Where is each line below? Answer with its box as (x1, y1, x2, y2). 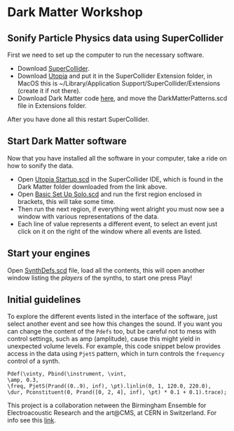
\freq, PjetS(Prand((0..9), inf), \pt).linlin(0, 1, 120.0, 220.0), (7, 383, 212, 390)
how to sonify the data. (7, 161, 74, 170)
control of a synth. (7, 357, 60, 365)
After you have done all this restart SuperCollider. (7, 115, 149, 123)
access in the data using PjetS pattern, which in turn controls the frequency (7, 350, 225, 358)
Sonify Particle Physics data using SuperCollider (7, 32, 224, 44)
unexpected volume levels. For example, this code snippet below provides (7, 342, 221, 350)
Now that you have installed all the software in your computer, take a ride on (7, 153, 227, 162)
